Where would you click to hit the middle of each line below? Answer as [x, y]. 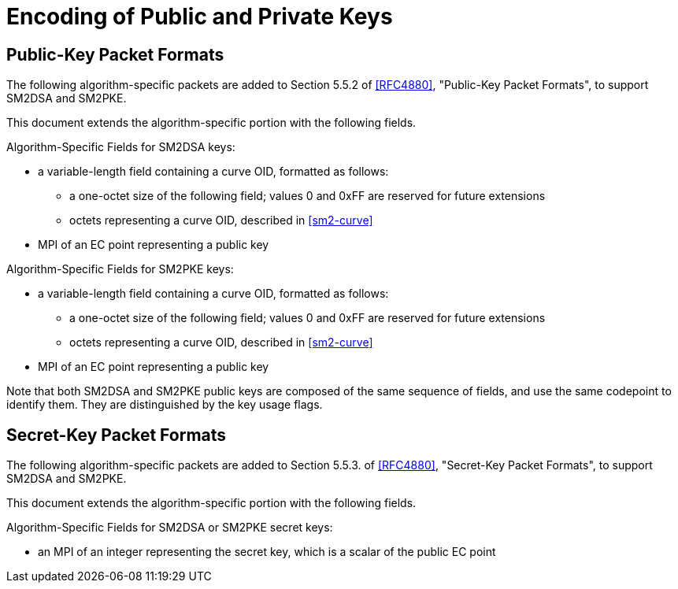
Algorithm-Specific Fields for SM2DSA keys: [121, 147]
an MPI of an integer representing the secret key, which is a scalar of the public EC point [267, 552]
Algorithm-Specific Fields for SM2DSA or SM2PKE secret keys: [170, 528]
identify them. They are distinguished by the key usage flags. [165, 405]
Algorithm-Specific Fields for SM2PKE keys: [120, 269]
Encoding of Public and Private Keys [200, 17]
